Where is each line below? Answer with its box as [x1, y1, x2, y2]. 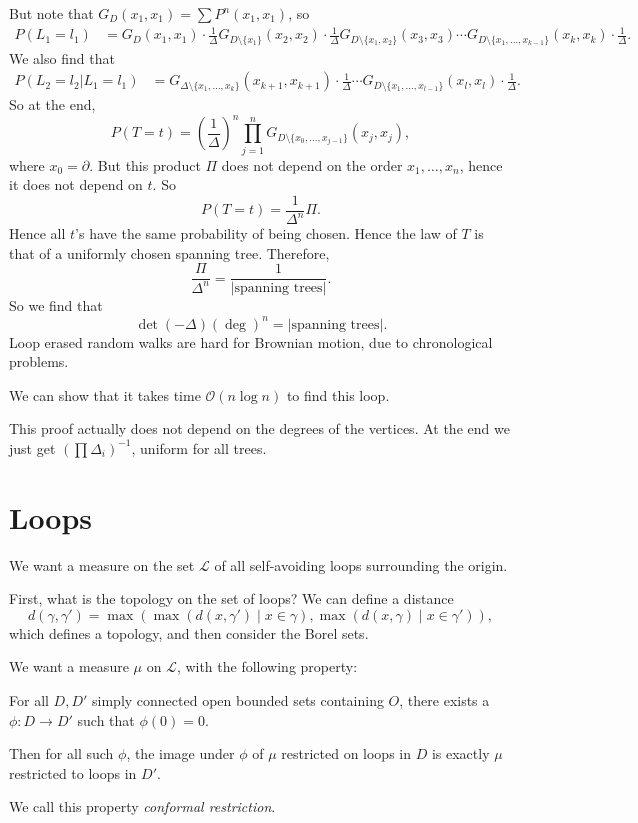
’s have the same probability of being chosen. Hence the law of [75, 223, 457, 244]
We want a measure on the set [9, 554, 195, 575]
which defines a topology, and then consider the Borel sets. [9, 622, 369, 643]
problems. [9, 351, 69, 372]
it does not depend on [9, 174, 143, 195]
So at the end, [9, 94, 96, 115]
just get [9, 437, 56, 458]
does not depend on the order [221, 154, 403, 175]
